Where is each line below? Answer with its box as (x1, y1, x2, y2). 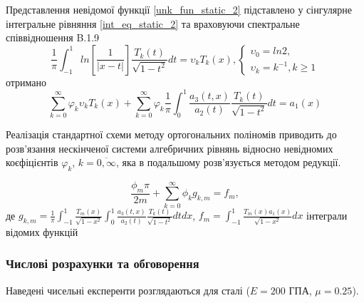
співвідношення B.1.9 (6, 30, 100, 45)
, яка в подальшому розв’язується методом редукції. (116, 155, 341, 170)
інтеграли (306, 207, 348, 222)
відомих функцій (6, 224, 78, 239)
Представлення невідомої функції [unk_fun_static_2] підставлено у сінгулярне (6, 2, 352, 16)
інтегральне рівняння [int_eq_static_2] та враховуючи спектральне (6, 16, 300, 31)
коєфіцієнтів (6, 155, 58, 170)
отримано (6, 74, 47, 89)
